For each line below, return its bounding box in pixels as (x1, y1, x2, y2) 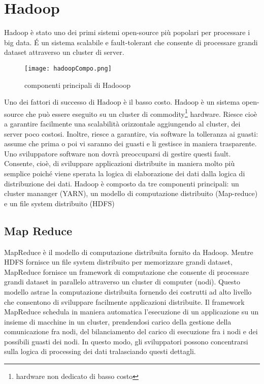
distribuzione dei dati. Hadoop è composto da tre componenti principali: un (4, 178, 239, 188)
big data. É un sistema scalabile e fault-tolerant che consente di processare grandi (4, 37, 258, 47)
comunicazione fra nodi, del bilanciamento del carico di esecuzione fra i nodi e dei (4, 326, 258, 337)
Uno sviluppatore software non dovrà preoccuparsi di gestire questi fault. (4, 148, 231, 158)
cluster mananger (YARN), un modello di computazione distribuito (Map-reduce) (4, 188, 258, 199)
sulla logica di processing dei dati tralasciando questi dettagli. (4, 346, 196, 357)
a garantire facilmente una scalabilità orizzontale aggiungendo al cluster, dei (4, 118, 241, 129)
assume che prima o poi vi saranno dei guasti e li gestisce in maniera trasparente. (4, 138, 257, 149)
